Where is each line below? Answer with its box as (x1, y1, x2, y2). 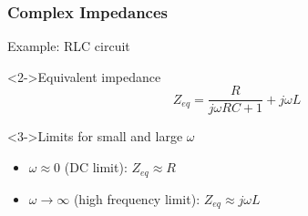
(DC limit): (64, 158, 128, 177)
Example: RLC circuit (7, 36, 130, 56)
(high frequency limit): (73, 189, 200, 208)
